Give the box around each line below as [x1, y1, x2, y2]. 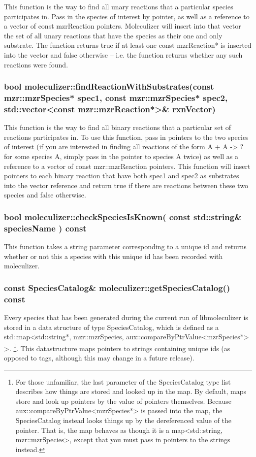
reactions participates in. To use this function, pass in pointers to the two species [4, 131, 249, 142]
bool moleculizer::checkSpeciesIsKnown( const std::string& [4, 210, 242, 223]
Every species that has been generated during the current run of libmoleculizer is [4, 312, 248, 323]
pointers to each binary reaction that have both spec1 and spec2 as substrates [4, 170, 239, 181]
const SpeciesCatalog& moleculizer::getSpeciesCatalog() [4, 281, 230, 294]
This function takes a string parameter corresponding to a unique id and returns [4, 241, 247, 252]
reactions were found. [4, 59, 68, 69]
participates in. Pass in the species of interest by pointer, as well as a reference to [4, 11, 250, 21]
